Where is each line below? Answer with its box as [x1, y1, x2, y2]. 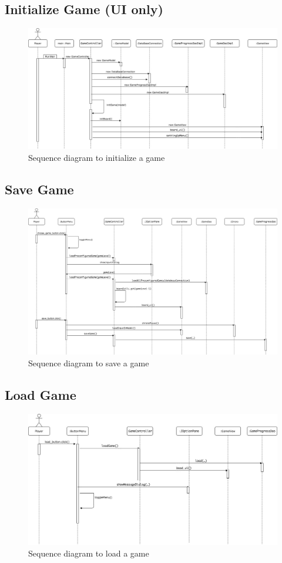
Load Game [5, 386, 76, 404]
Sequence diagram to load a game [28, 547, 149, 559]
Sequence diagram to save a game [28, 357, 149, 369]
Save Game [5, 180, 74, 198]
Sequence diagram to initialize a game [28, 151, 165, 163]
